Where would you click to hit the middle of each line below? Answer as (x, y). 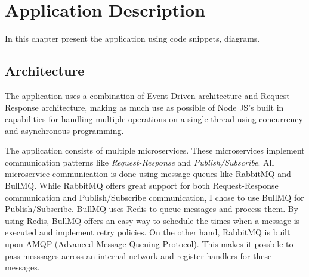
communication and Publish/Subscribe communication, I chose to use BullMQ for (154, 197)
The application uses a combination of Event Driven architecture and (132, 95)
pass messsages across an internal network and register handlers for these (138, 255)
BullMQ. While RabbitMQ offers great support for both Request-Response (142, 186)
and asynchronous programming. (64, 130)
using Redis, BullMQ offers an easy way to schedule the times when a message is (152, 220)
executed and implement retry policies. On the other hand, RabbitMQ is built (148, 232)
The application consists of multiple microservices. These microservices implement (155, 150)
